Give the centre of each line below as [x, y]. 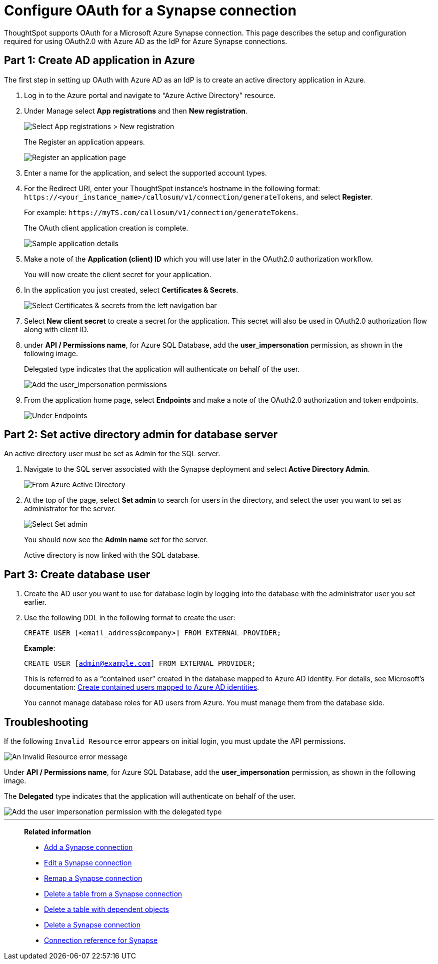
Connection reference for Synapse [101, 940]
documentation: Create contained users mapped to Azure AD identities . [142, 687]
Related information [58, 832]
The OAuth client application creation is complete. [106, 228]
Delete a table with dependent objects [106, 909]
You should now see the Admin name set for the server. [116, 540]
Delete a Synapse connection [92, 925]
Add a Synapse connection [88, 847]
